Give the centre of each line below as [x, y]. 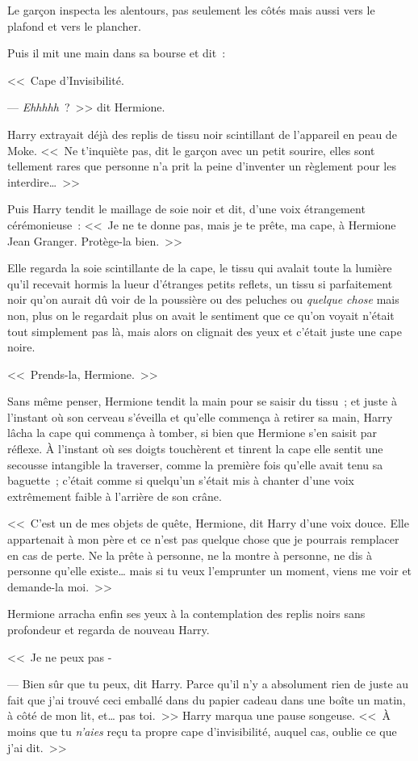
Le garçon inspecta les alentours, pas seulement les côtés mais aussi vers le [191, 10]
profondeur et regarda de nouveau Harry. [109, 629]
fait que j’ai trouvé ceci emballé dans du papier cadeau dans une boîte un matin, [207, 699]
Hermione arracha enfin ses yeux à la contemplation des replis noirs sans [186, 614]
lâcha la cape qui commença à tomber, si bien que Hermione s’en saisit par [192, 433]
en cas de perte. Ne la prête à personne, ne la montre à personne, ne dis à [190, 555]
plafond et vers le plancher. [74, 25]
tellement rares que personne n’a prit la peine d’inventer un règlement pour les [202, 166]
